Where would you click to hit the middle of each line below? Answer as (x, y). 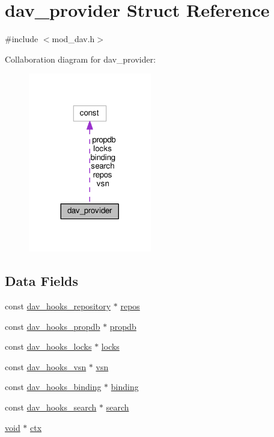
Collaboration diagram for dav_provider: (81, 59)
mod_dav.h (73, 39)
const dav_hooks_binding (53, 387)
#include (22, 39)
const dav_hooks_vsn (46, 366)
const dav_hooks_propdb (53, 326)
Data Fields (42, 281)
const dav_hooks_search (51, 407)
